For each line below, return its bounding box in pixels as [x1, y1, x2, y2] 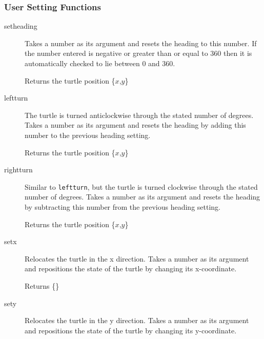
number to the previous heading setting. [25, 129, 151, 140]
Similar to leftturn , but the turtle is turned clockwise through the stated [25, 181, 258, 192]
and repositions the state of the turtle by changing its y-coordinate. [25, 325, 237, 335]
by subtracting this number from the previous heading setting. [25, 202, 221, 212]
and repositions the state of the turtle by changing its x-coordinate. [25, 263, 237, 274]
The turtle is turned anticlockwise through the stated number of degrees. [25, 109, 254, 120]
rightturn [4, 164, 33, 175]
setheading [4, 21, 37, 31]
